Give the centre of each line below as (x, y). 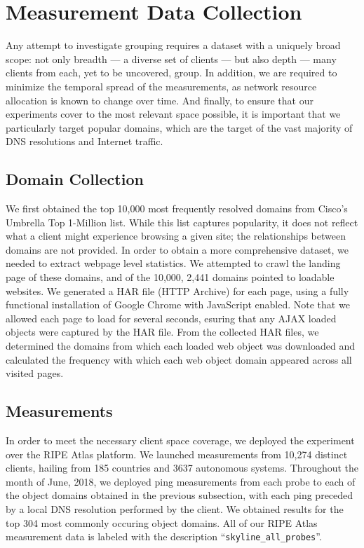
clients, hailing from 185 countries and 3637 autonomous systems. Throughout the (182, 468)
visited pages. (35, 373)
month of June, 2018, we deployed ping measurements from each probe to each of (181, 481)
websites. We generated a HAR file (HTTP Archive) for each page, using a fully (177, 290)
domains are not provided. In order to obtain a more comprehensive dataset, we (177, 249)
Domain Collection (75, 179)
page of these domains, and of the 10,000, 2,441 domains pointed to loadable (170, 277)
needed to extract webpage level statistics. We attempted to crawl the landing (173, 263)
